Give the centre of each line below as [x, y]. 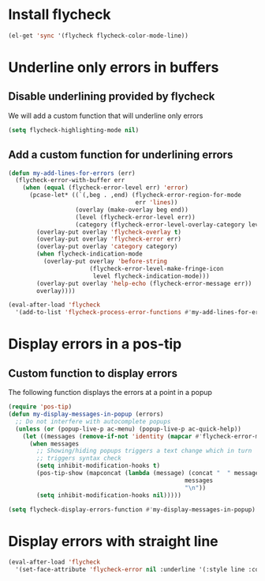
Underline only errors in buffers [114, 67]
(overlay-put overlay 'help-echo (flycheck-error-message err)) [144, 283]
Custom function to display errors [93, 373]
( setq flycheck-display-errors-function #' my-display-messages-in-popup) [132, 509]
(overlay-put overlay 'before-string [105, 261]
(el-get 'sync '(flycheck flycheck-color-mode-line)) [99, 36]
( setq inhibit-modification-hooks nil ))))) [109, 495]
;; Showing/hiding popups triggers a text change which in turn [144, 451]
